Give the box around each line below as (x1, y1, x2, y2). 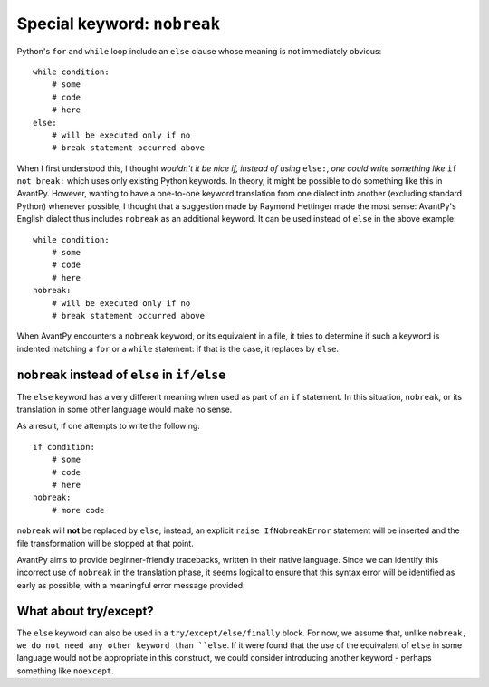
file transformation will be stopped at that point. (16, 538, 194, 549)
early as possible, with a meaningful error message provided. (16, 579, 245, 590)
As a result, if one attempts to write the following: (16, 421, 201, 432)
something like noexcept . (16, 665, 114, 676)
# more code (51, 505, 105, 515)
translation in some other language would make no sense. (16, 404, 233, 415)
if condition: (33, 442, 95, 452)
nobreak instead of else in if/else (16, 367, 226, 382)
